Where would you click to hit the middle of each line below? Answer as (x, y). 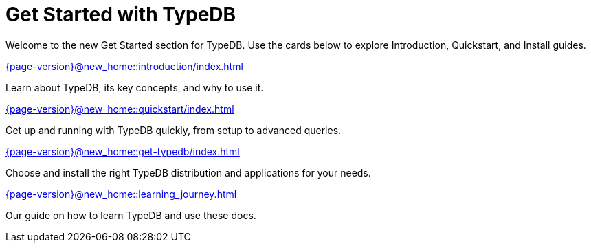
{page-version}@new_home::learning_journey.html (121, 194)
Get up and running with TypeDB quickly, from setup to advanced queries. (174, 130)
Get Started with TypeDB (121, 14)
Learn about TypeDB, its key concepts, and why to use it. (135, 87)
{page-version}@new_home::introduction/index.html (124, 66)
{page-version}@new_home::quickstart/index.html (120, 109)
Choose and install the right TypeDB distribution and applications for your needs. (188, 172)
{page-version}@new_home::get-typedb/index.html (123, 151)
